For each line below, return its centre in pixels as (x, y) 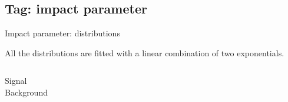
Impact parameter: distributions (62, 33)
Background (26, 92)
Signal (16, 81)
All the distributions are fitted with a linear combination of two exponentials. (145, 52)
